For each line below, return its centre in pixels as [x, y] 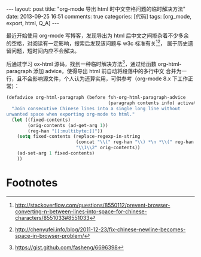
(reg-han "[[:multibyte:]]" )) [65, 131]
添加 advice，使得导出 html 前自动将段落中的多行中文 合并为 [107, 71]
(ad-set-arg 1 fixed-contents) [56, 153]
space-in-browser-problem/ [49, 235]
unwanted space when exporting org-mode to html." [71, 114]
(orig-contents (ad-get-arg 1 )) [68, 125]
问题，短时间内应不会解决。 [45, 51]
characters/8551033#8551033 [52, 217]
